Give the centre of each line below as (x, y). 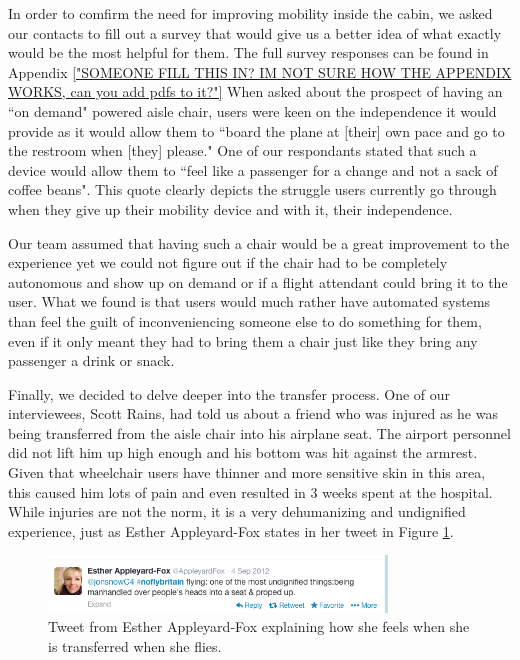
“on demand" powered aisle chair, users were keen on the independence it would (252, 110)
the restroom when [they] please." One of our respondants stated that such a (242, 150)
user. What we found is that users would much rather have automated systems (249, 301)
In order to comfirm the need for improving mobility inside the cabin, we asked (250, 13)
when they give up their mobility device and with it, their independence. (230, 208)
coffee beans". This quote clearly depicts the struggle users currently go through (252, 189)
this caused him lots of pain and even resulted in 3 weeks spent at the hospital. (250, 491)
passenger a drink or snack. (91, 360)
